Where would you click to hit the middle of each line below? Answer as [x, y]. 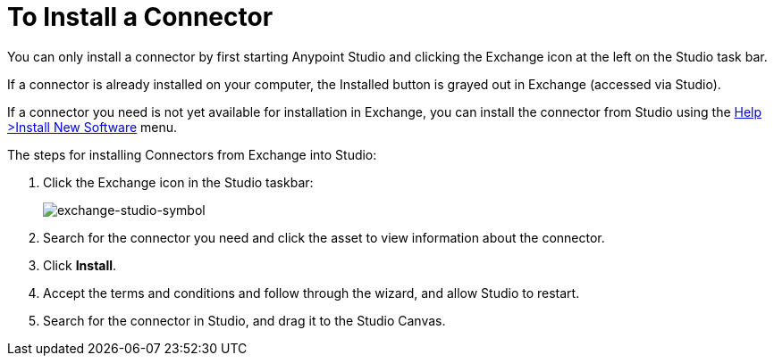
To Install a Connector [140, 17]
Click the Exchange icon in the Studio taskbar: [178, 182]
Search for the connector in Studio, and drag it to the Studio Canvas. [244, 320]
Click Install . [80, 265]
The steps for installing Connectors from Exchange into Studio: [192, 154]
